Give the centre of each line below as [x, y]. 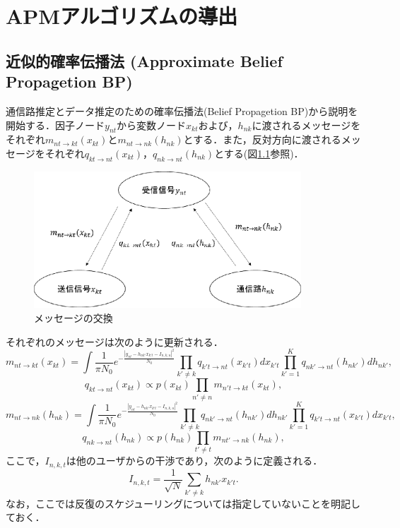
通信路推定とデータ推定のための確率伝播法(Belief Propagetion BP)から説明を [182, 110]
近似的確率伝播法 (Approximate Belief [144, 60]
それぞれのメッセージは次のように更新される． [114, 341]
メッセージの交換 [73, 318]
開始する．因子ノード [55, 125]
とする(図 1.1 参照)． [259, 153]
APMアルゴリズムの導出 [122, 16]
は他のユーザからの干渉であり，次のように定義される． [194, 461]
